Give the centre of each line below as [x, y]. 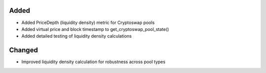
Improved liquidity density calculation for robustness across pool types [93, 62]
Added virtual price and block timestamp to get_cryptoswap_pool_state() [95, 29]
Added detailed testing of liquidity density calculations [77, 36]
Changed [23, 50]
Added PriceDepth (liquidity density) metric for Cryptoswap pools [88, 23]
